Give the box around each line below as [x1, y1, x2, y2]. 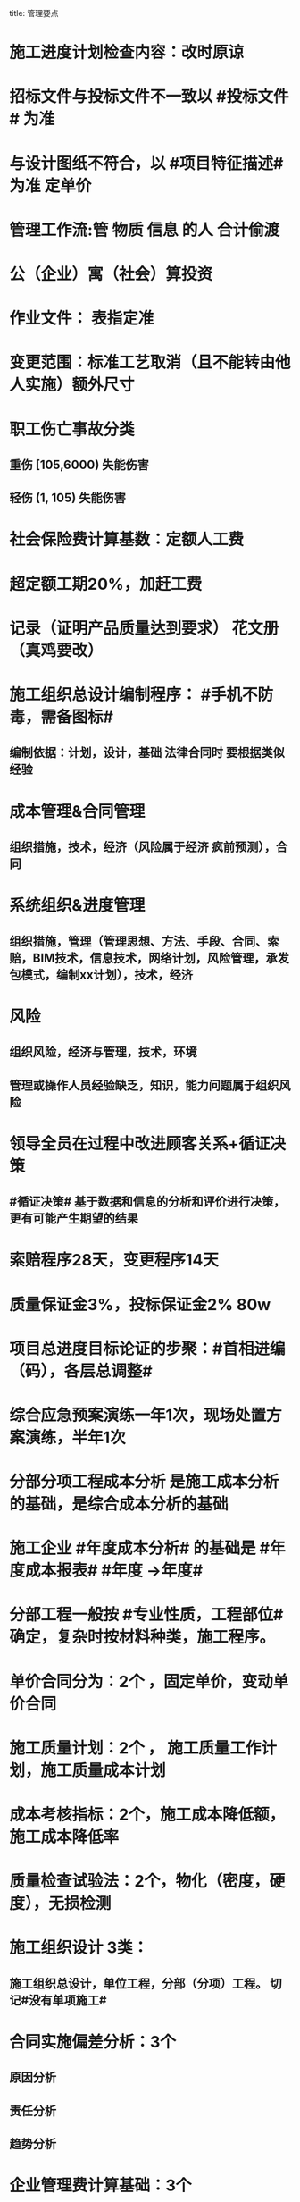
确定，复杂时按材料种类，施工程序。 [9, 1627, 276, 1647]
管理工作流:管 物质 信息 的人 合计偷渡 [9, 220, 279, 240]
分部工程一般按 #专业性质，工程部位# [9, 1605, 284, 1625]
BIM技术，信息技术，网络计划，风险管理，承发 [32, 950, 290, 965]
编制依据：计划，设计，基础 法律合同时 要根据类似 [9, 745, 285, 761]
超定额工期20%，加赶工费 [9, 574, 203, 594]
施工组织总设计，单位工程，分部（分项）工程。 [9, 1976, 268, 1991]
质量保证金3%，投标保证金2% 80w [9, 1294, 271, 1315]
